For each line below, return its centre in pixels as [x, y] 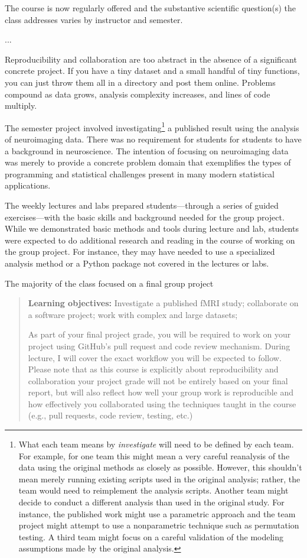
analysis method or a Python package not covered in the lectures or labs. [137, 263]
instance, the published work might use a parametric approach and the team [157, 513]
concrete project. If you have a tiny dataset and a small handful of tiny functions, [152, 71]
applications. [28, 185]
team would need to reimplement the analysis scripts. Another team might [153, 490]
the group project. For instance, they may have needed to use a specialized [140, 252]
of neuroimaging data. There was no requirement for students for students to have [153, 139]
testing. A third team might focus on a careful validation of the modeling [151, 536]
